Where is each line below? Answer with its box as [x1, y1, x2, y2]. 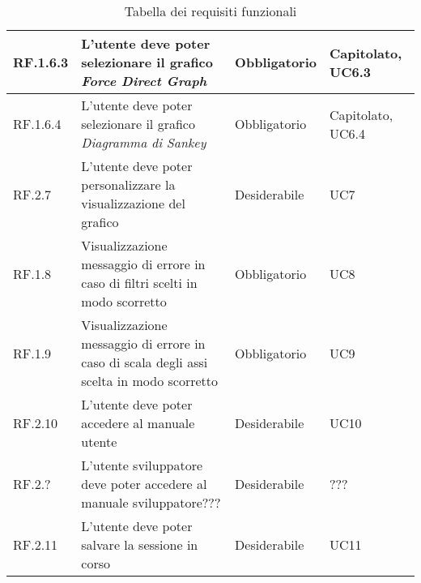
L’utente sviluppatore [81, 456, 203, 474]
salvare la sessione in [81, 535, 198, 554]
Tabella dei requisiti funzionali [124, 2, 297, 20]
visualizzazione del [81, 194, 185, 212]
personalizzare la [81, 175, 176, 194]
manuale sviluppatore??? [81, 493, 221, 512]
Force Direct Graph [81, 71, 207, 90]
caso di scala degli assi [81, 353, 208, 371]
